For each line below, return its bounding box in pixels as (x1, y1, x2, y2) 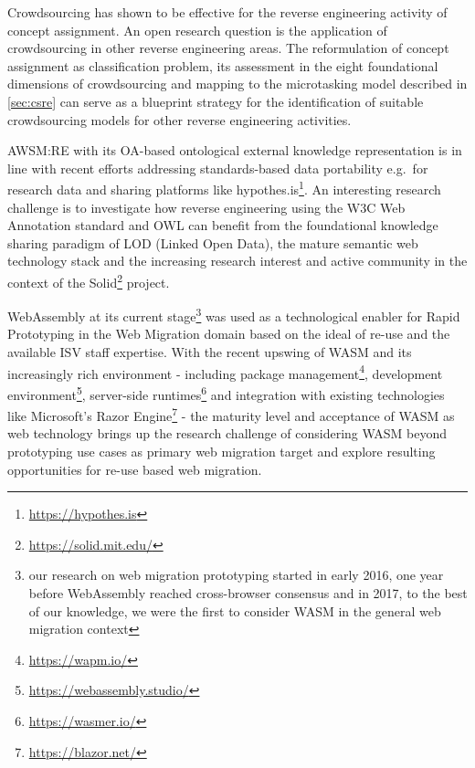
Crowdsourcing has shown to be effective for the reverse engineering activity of (7, 3, 448, 21)
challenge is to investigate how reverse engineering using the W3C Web (7, 197, 406, 216)
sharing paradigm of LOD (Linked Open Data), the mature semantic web (7, 233, 418, 252)
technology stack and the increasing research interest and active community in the (7, 251, 468, 270)
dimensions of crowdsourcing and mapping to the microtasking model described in (7, 74, 468, 93)
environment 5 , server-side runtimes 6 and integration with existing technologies (7, 382, 445, 404)
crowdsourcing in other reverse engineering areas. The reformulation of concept (7, 38, 449, 58)
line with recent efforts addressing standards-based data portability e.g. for (7, 158, 428, 177)
